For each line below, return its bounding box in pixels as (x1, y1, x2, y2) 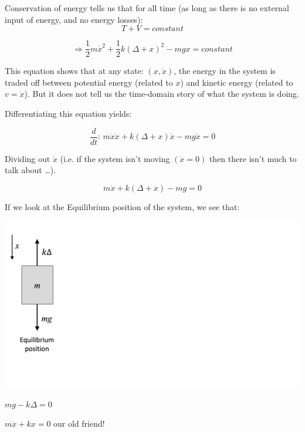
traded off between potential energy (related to (5, 76, 173, 88)
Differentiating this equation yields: (5, 107, 132, 120)
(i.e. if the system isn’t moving (60, 152, 170, 164)
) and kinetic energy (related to (180, 76, 293, 88)
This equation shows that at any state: (5, 65, 144, 77)
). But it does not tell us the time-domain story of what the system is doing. (24, 87, 299, 100)
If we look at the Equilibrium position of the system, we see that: (5, 200, 240, 212)
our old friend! (53, 417, 105, 430)
